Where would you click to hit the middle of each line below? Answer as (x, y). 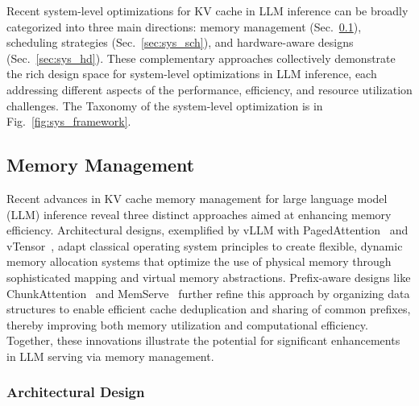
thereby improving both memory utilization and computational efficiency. (187, 324)
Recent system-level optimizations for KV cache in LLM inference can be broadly (207, 10)
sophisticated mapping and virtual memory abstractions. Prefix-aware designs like (209, 277)
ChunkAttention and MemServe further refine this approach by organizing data (208, 293)
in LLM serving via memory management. (110, 356)
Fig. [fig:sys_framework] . (69, 121)
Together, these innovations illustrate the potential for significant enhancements (203, 340)
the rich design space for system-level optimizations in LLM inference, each (192, 74)
